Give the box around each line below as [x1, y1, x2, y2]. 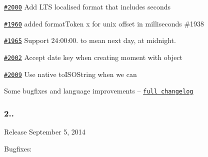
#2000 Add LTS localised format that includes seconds [4, 1, 171, 11]
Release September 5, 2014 [4, 126, 85, 137]
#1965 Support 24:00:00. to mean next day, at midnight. [4, 35, 176, 45]
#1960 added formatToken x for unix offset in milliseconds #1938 [4, 18, 204, 28]
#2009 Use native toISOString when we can [4, 68, 137, 79]
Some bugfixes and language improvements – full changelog [4, 85, 193, 96]
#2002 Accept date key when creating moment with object [4, 51, 183, 62]
